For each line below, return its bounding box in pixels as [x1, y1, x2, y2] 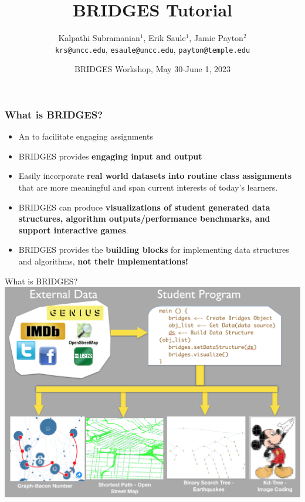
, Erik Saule [143, 32, 186, 44]
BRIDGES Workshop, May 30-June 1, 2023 [74, 63, 231, 75]
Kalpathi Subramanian [58, 32, 140, 44]
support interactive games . [18, 223, 128, 236]
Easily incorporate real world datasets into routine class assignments [18, 169, 292, 182]
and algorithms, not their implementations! [18, 255, 188, 267]
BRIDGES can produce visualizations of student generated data [18, 201, 270, 213]
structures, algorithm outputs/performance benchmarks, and [18, 212, 270, 225]
